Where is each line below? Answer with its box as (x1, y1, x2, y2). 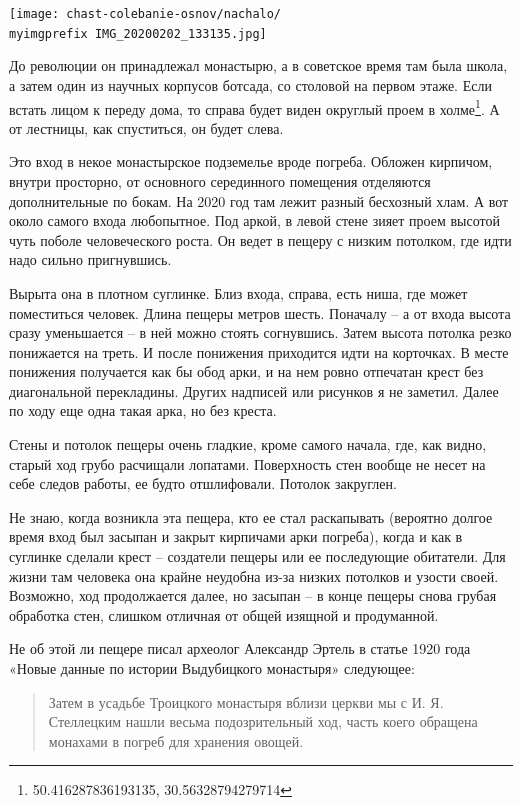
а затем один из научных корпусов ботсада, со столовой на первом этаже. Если (9, 74, 492, 95)
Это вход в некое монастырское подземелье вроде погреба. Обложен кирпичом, (9, 151, 493, 172)
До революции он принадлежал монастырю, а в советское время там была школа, (9, 55, 508, 76)
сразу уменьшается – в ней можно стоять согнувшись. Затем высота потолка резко (9, 322, 512, 343)
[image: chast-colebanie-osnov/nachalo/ (9, 7, 282, 21)
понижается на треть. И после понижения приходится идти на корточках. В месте (9, 341, 509, 362)
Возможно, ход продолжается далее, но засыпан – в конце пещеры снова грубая (9, 585, 497, 606)
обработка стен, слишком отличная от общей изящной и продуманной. (9, 604, 439, 625)
